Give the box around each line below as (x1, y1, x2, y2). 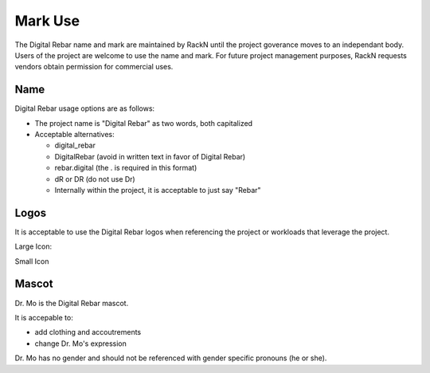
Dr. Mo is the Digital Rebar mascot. (14, 298, 129, 308)
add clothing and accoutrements (34, 328, 142, 337)
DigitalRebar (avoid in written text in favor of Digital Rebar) (54, 151, 246, 161)
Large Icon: (14, 241, 52, 251)
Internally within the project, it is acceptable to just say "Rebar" (54, 185, 262, 194)
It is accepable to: (14, 312, 73, 322)
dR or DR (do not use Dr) (54, 174, 135, 183)
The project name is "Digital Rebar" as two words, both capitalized (34, 118, 253, 128)
